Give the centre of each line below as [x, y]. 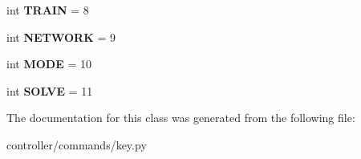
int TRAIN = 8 [48, 10]
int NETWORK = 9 [61, 37]
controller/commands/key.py [77, 144]
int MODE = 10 [49, 64]
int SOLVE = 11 [50, 90]
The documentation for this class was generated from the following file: [181, 118]
